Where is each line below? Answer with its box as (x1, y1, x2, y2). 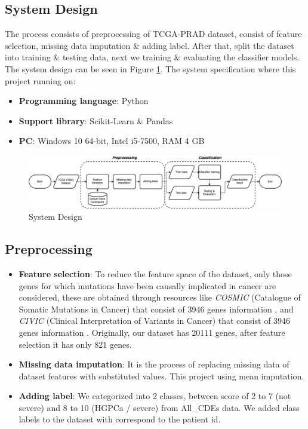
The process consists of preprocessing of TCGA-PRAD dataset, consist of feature (5, 27, 302, 40)
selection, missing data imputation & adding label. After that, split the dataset (5, 39, 294, 51)
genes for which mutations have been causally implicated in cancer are (19, 279, 276, 292)
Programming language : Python (19, 94, 149, 107)
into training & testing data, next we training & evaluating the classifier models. (5, 51, 300, 63)
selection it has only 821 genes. (19, 338, 132, 350)
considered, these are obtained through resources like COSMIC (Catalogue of (19, 291, 301, 304)
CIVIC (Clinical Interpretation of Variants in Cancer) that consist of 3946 (19, 314, 291, 327)
